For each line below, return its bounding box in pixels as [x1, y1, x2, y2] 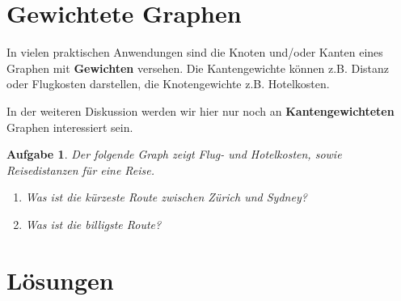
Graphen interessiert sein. [6, 118, 133, 135]
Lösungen [6, 263, 114, 296]
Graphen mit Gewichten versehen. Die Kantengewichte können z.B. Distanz [6, 59, 390, 76]
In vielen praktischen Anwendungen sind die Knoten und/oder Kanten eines [6, 44, 383, 61]
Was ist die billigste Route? [25, 215, 162, 232]
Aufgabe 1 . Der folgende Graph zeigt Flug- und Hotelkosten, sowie [6, 146, 342, 163]
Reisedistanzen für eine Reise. [6, 161, 155, 178]
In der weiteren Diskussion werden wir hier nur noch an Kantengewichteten [6, 102, 395, 119]
